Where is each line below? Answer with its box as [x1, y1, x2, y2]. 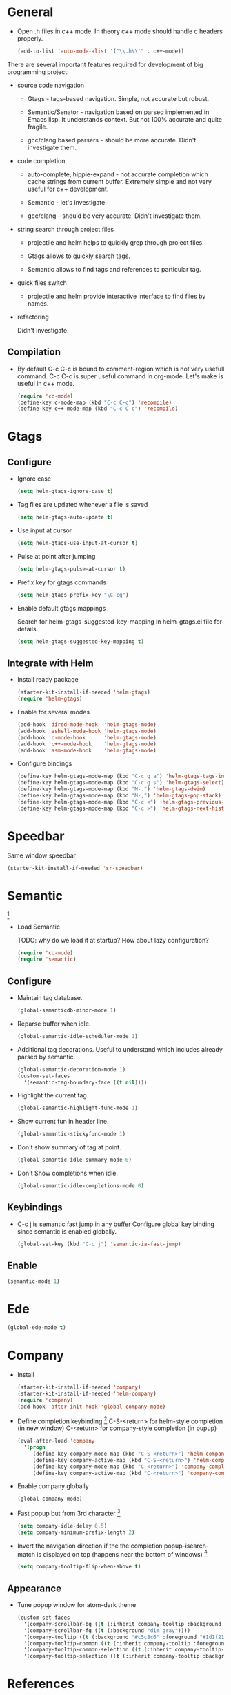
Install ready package [17, 676, 79, 684]
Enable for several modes [17, 708, 90, 716]
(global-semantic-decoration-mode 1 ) [17, 1066, 126, 1073]
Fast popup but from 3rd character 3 [17, 1508, 121, 1517]
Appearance [7, 1582, 62, 1594]
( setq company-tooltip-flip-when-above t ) [17, 1564, 141, 1571]
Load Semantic [17, 923, 61, 931]
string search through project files [17, 225, 114, 233]
